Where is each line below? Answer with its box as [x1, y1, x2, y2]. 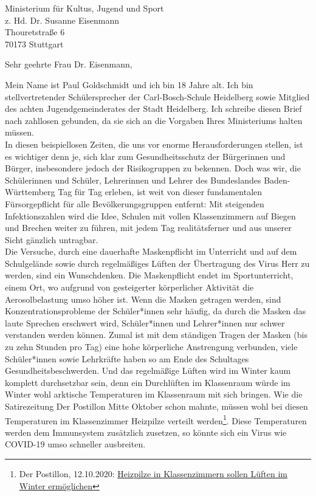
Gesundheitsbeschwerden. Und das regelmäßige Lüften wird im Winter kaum [5, 364, 291, 377]
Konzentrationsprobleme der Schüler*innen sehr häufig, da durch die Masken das [5, 305, 306, 317]
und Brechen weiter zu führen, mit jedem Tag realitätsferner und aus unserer [5, 221, 292, 234]
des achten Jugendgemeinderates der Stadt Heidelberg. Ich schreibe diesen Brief [5, 102, 302, 115]
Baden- [264, 173, 290, 186]
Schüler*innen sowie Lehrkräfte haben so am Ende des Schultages [5, 352, 249, 365]
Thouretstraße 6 [5, 26, 65, 38]
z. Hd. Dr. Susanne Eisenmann [5, 13, 120, 26]
